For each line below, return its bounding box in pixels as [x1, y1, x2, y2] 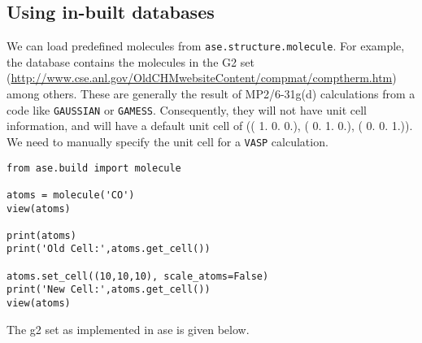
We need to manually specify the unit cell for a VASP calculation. [7, 132, 328, 150]
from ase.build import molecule [7, 162, 181, 174]
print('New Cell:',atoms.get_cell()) [7, 284, 211, 296]
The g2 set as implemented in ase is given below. [7, 320, 250, 337]
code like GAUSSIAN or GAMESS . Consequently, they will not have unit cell [7, 101, 367, 118]
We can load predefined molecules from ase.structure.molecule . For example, [7, 37, 405, 54]
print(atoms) [7, 229, 76, 241]
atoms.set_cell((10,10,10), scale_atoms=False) [7, 270, 269, 282]
